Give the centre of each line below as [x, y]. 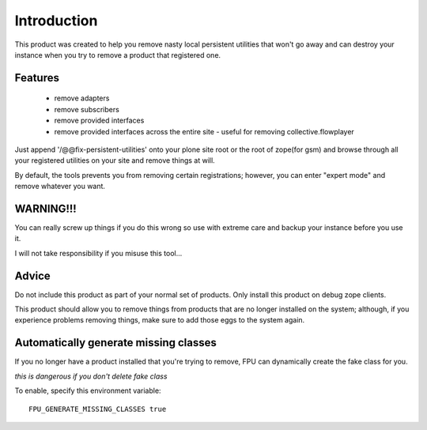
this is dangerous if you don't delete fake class [91, 376]
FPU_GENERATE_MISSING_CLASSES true [98, 409]
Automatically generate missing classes [116, 343]
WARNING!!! [45, 208]
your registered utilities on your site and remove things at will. [115, 160]
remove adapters [82, 98]
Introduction [56, 21]
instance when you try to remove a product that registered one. [118, 55]
